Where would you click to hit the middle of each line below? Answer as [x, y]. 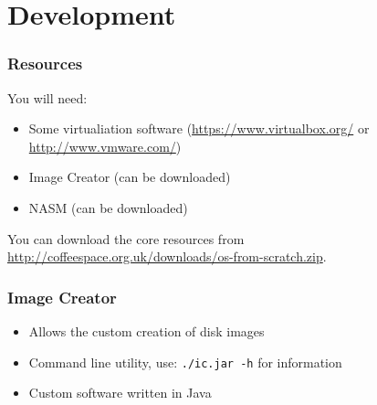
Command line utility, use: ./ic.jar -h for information [185, 362]
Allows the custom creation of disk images [147, 330]
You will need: [47, 97]
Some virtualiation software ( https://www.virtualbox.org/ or [199, 128]
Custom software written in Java [120, 393]
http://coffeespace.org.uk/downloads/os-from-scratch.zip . [167, 256]
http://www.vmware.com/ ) [105, 146]
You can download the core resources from [126, 238]
